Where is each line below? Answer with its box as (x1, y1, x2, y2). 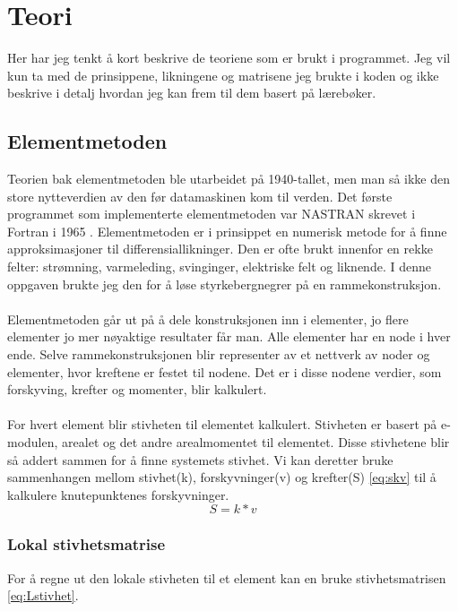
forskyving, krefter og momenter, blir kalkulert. (7, 380, 267, 399)
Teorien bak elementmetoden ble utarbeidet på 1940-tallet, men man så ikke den (7, 169, 451, 188)
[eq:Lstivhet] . (7, 586, 79, 605)
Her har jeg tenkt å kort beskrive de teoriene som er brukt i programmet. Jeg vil (7, 48, 451, 67)
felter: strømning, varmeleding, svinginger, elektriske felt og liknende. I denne (7, 257, 431, 276)
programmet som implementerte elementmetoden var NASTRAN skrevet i (7, 204, 416, 223)
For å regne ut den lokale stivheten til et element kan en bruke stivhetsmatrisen (7, 568, 446, 587)
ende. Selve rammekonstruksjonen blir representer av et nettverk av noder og (7, 345, 430, 364)
